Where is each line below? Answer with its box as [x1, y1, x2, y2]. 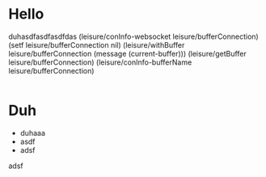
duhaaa [19, 128, 46, 137]
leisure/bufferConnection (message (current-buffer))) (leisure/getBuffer [8, 48, 247, 58]
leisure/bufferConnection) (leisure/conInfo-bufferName [8, 57, 192, 67]
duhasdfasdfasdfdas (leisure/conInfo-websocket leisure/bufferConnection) [8, 32, 259, 41]
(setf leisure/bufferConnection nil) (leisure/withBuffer [8, 40, 185, 49]
